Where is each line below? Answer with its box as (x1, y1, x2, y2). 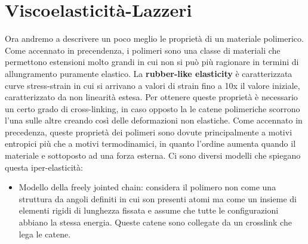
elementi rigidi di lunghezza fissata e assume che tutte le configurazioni (19, 204, 279, 217)
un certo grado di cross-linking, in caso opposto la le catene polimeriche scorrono (5, 102, 300, 115)
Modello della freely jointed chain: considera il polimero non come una (19, 181, 276, 193)
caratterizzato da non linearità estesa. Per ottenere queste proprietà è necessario (5, 91, 298, 103)
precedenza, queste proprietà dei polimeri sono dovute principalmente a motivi (5, 125, 292, 138)
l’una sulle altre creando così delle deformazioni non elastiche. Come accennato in (5, 114, 303, 126)
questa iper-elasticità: (5, 160, 83, 173)
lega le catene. (19, 227, 71, 240)
